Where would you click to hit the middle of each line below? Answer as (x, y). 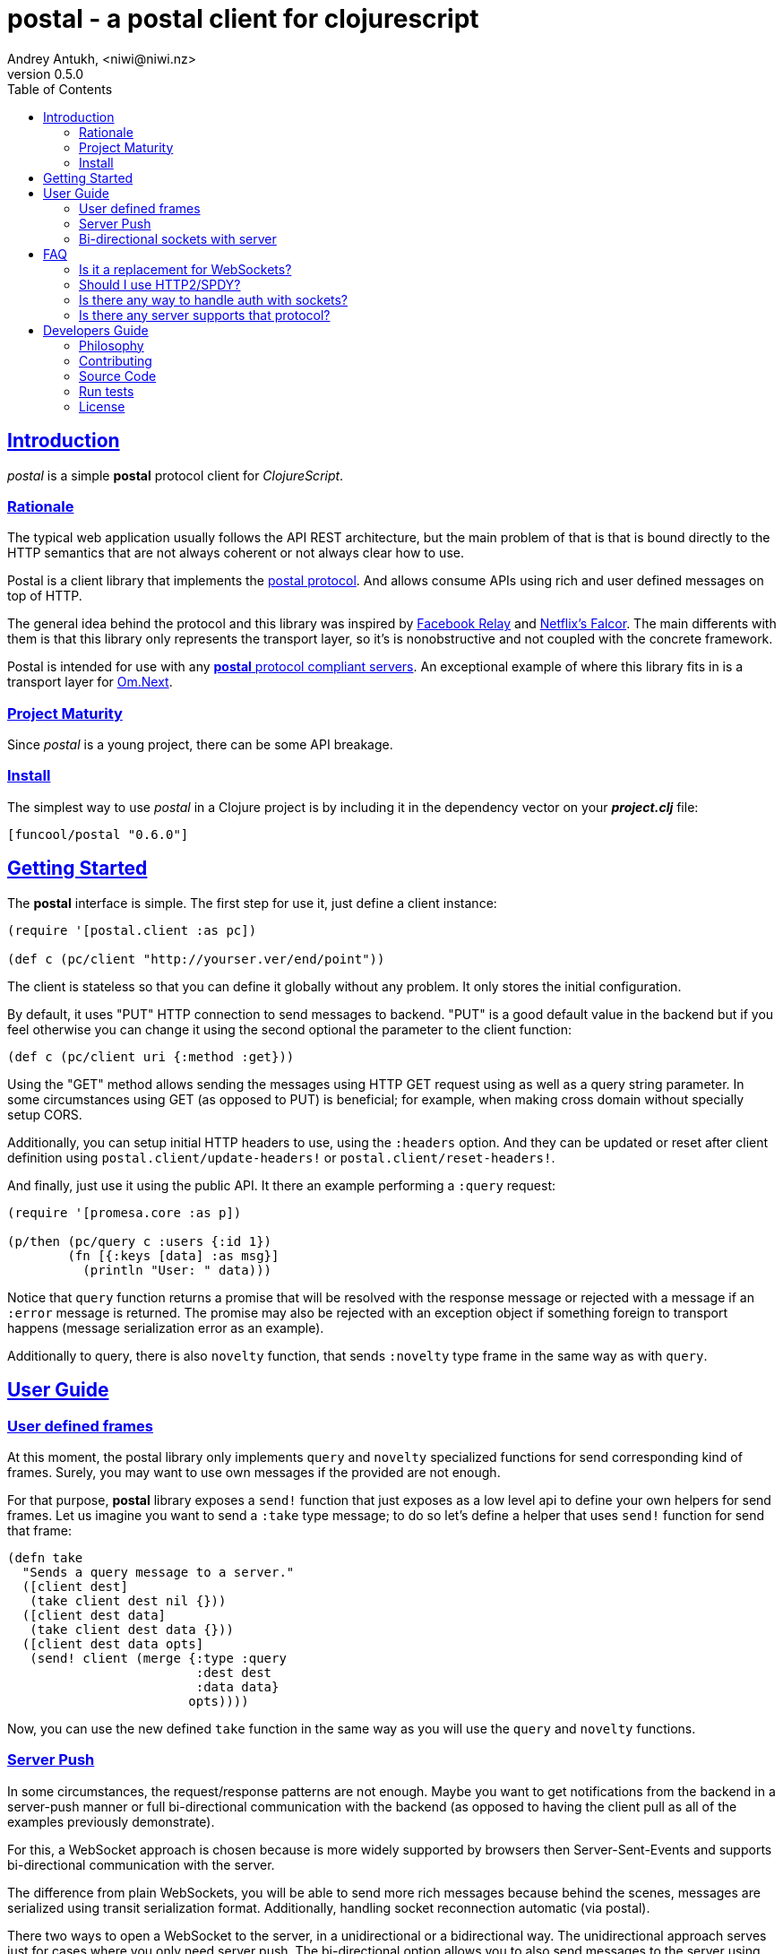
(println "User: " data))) (177, 1270)
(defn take (45, 1557)
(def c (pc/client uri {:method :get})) (151, 1056)
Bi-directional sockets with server (178, 238)
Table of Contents (60, 89)
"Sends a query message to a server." (158, 1572)
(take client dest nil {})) (128, 1600)
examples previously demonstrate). (111, 1821)
